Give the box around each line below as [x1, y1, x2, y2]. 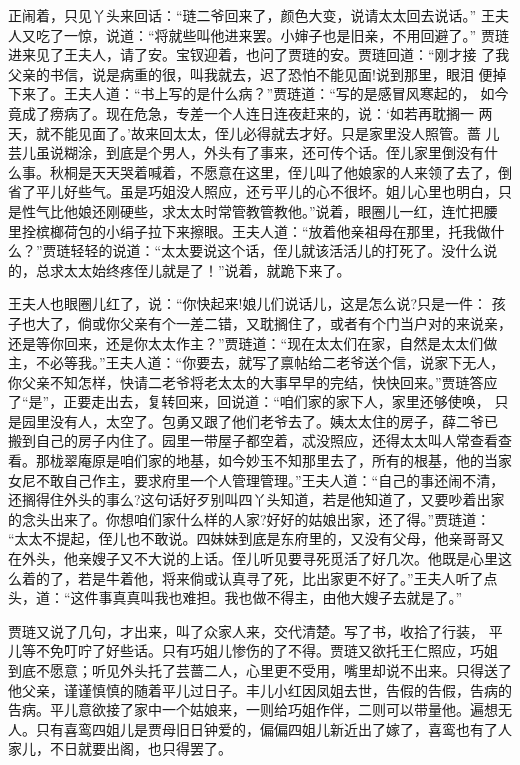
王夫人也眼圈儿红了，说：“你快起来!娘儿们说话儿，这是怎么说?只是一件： [8, 293, 488, 314]
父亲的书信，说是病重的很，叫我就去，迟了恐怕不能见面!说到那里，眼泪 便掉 [8, 63, 507, 84]
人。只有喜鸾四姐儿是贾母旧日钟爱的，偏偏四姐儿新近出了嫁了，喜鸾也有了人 [8, 718, 512, 739]
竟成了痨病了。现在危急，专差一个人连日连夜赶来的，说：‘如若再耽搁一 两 [8, 102, 493, 123]
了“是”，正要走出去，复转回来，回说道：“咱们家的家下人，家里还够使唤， [8, 391, 490, 412]
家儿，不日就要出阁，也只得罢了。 [8, 738, 232, 759]
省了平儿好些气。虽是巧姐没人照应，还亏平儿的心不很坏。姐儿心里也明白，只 [8, 181, 512, 202]
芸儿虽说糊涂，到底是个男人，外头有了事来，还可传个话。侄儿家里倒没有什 [8, 142, 498, 163]
